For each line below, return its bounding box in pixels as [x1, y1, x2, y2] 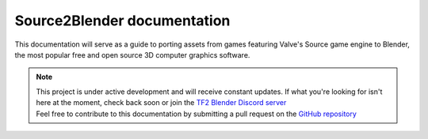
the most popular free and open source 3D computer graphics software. [14, 50, 250, 59]
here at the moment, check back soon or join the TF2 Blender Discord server [36, 98, 287, 107]
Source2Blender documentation [14, 12, 231, 29]
